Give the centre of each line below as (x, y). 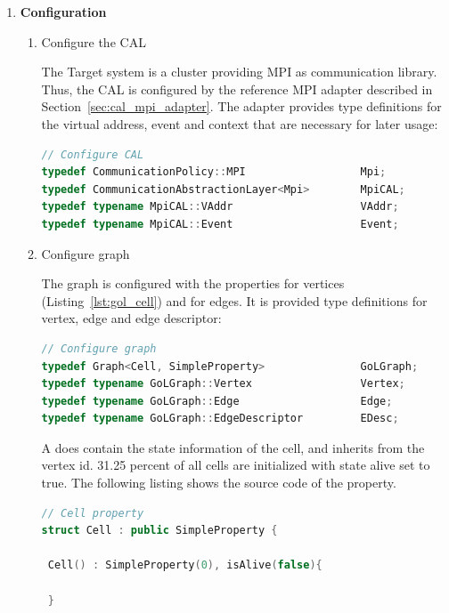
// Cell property (93, 513)
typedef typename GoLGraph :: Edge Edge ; (217, 401)
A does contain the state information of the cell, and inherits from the (233, 447)
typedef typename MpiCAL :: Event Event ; (220, 224)
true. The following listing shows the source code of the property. (219, 483)
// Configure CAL (93, 154)
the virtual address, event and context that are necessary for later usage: (240, 123)
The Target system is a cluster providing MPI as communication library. (239, 72)
